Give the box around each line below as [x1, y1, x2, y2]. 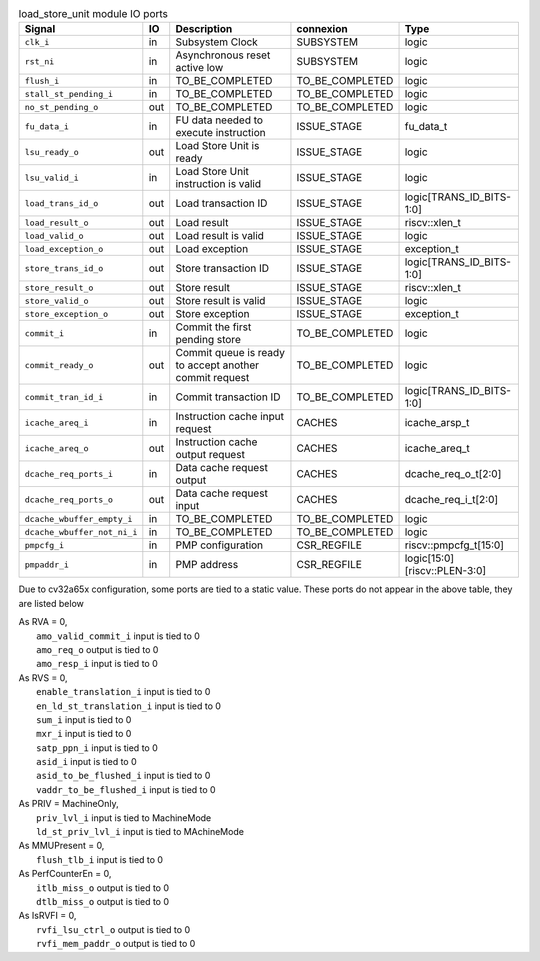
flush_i [24, 75, 60, 86]
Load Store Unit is [175, 139, 260, 153]
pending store [175, 333, 242, 347]
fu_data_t [404, 120, 448, 134]
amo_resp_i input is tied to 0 [36, 658, 159, 670]
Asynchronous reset [175, 48, 271, 62]
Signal [24, 22, 56, 36]
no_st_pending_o [24, 101, 99, 112]
